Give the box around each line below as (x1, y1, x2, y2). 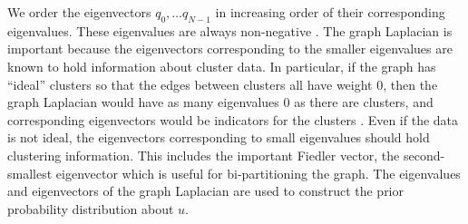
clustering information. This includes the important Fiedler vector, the (7, 145, 400, 164)
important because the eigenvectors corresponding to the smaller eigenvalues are (7, 39, 453, 58)
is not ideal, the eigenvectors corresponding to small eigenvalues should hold (7, 128, 430, 147)
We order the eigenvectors (7, 3, 151, 21)
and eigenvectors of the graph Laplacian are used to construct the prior (7, 181, 404, 200)
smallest (7, 163, 53, 182)
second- (403, 145, 445, 164)
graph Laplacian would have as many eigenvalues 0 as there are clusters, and (7, 93, 434, 112)
